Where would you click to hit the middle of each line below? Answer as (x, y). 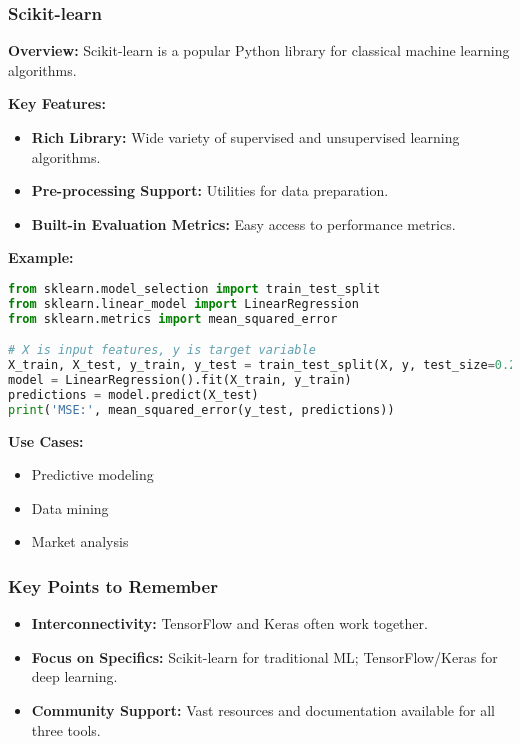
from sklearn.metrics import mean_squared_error (173, 318)
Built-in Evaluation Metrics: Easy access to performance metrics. (243, 223)
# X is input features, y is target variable (162, 350)
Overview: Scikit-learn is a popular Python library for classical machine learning (259, 50)
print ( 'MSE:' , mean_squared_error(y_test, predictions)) (201, 409)
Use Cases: (46, 440)
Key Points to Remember (113, 585)
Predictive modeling (92, 474)
